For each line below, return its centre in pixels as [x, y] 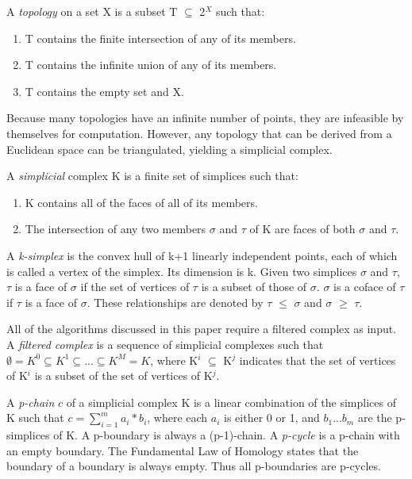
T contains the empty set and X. [104, 91]
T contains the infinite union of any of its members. [151, 65]
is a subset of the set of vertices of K [123, 376]
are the [375, 418]
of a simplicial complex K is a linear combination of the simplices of [231, 402]
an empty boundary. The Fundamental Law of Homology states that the [183, 450]
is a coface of [365, 287]
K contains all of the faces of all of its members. [141, 202]
